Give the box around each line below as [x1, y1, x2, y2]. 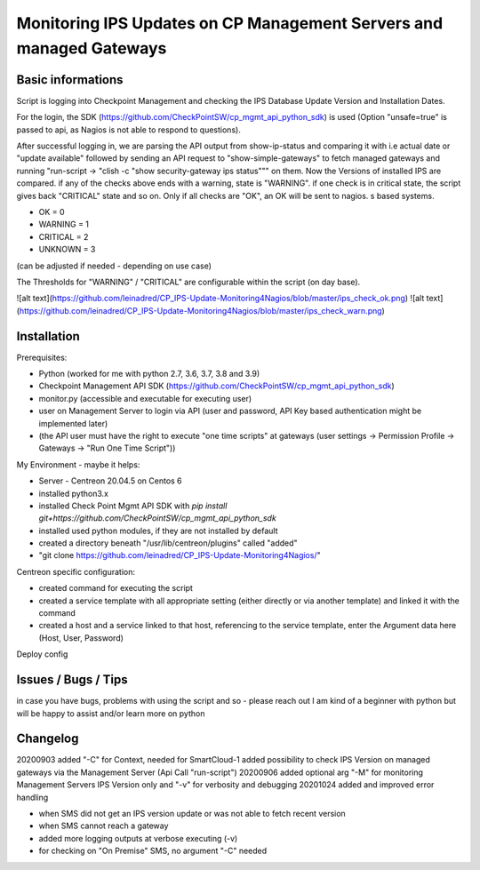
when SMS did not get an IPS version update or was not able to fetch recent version [38, 808, 346, 818]
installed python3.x [38, 488, 108, 499]
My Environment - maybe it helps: [16, 459, 140, 470]
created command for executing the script [38, 583, 193, 594]
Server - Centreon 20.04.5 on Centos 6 [38, 475, 182, 486]
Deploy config [16, 649, 68, 659]
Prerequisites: [16, 352, 68, 363]
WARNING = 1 [38, 219, 89, 230]
